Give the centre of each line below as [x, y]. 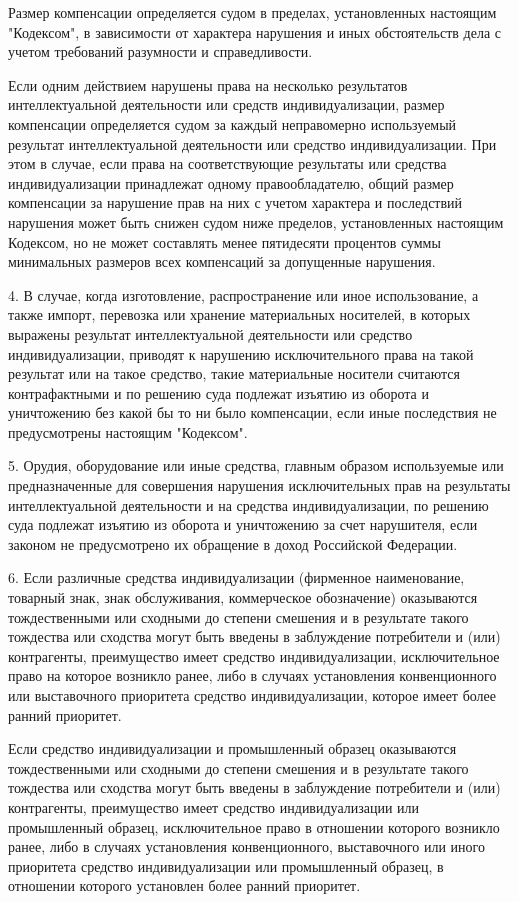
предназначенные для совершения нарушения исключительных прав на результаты [259, 485]
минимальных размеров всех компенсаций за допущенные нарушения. [222, 261]
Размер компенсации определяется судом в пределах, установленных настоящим [252, 12]
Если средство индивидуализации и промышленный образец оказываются [232, 748]
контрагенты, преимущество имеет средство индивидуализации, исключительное [254, 655]
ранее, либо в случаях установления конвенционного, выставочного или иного [246, 846]
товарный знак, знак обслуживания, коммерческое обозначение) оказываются [243, 597]
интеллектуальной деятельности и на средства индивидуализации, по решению [248, 504]
